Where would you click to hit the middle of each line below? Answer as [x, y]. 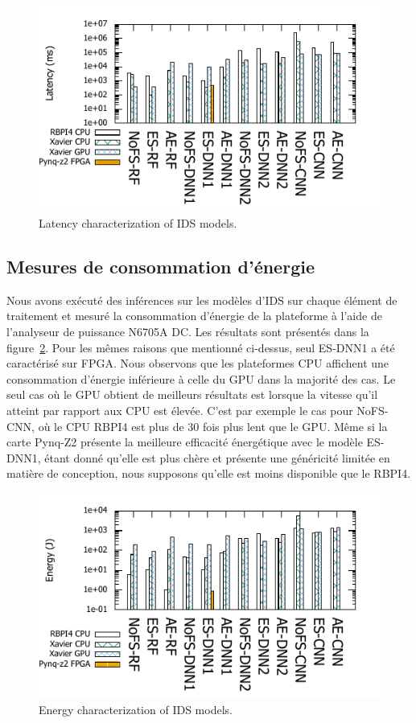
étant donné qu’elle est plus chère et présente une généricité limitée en [217, 457]
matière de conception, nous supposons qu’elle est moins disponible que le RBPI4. [209, 473]
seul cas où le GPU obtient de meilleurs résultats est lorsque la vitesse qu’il [192, 394]
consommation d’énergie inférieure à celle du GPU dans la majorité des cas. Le [201, 378]
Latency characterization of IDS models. [138, 223]
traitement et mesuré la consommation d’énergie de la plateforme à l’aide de [194, 316]
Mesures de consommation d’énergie [161, 266]
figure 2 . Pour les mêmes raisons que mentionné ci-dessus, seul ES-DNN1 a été [201, 347]
